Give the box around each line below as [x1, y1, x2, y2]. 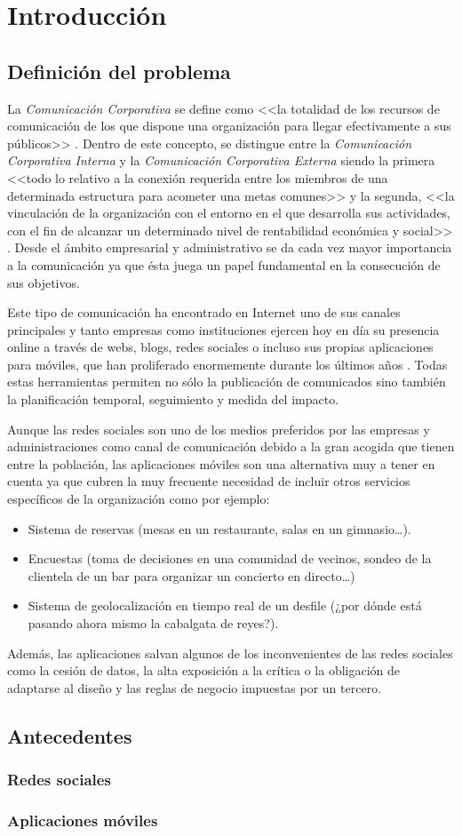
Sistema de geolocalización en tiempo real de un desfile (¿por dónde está [28, 596, 422, 615]
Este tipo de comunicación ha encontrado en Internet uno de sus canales [7, 303, 401, 322]
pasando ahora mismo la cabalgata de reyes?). [28, 614, 279, 633]
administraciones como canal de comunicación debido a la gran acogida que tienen [7, 437, 455, 456]
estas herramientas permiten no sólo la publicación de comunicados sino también [7, 372, 446, 391]
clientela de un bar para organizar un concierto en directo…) [28, 566, 355, 585]
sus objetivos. [7, 273, 80, 291]
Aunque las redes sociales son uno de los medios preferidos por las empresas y [7, 419, 430, 438]
